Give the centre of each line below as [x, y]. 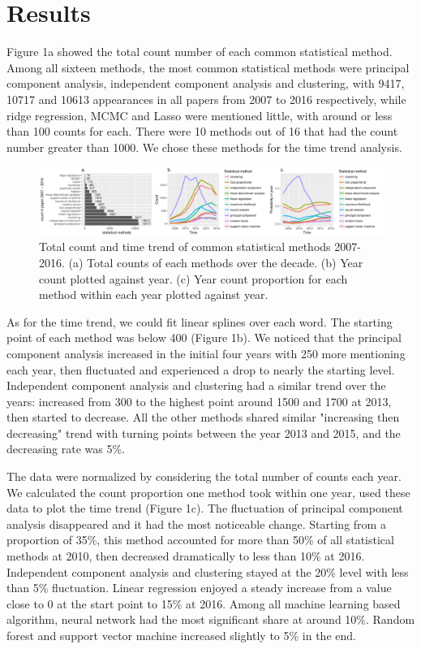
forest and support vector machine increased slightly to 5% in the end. [181, 635]
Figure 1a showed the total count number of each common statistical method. [200, 52]
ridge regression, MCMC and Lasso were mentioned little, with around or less [200, 115]
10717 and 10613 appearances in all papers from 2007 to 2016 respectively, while [206, 99]
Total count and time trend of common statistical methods [185, 247]
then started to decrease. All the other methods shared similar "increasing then [203, 417]
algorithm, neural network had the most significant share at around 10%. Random [211, 619]
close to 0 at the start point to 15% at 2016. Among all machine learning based [204, 603]
